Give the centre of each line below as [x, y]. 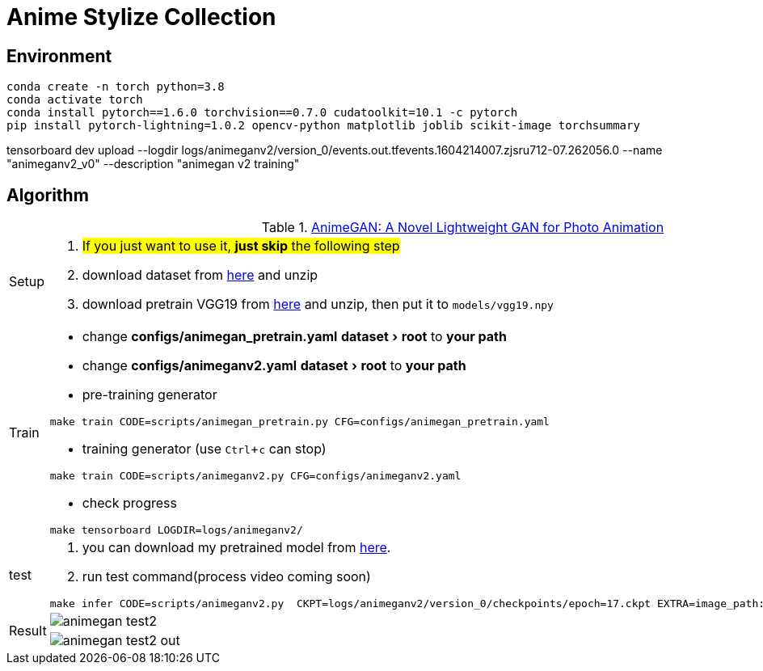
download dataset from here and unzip [200, 275]
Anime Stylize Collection [141, 17]
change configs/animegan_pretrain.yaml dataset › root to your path [294, 337]
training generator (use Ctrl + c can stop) [204, 449]
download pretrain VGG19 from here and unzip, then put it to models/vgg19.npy [318, 304]
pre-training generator [150, 395]
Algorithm [48, 195]
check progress [129, 503]
